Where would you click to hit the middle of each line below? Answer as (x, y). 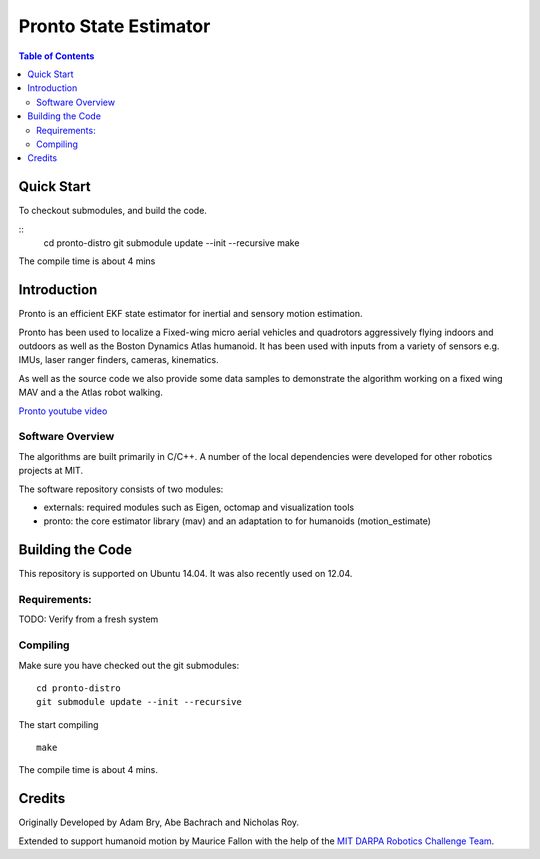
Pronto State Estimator (114, 26)
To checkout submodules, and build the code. (112, 211)
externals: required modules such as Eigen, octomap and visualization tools (199, 507)
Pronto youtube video (63, 411)
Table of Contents (56, 56)
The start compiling (58, 724)
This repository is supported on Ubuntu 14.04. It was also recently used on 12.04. (185, 574)
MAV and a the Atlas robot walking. (91, 392)
